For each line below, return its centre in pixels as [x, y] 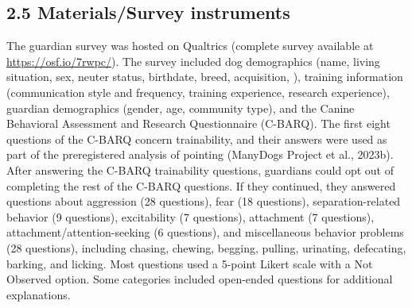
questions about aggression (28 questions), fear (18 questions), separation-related [204, 201]
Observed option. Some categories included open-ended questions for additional [200, 279]
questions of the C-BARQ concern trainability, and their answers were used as [197, 139]
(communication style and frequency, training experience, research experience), [198, 92]
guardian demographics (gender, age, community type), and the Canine [181, 108]
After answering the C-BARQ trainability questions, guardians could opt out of [200, 169]
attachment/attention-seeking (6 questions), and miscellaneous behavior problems [205, 232]
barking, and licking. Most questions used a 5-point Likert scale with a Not [190, 263]
